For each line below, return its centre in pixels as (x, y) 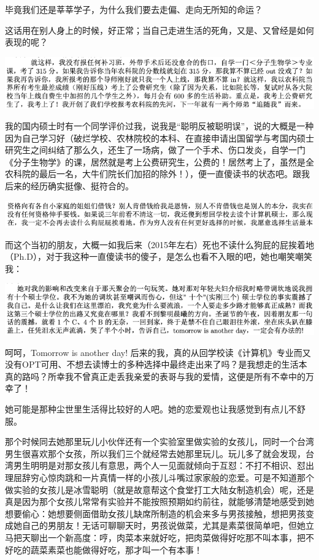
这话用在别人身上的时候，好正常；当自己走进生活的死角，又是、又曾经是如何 (159, 30)
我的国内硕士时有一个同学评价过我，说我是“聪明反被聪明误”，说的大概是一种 (159, 126)
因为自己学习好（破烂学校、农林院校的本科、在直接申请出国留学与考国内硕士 (159, 138)
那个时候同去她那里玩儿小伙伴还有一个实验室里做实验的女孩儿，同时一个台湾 (159, 441)
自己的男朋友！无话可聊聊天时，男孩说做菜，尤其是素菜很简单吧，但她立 (168, 525)
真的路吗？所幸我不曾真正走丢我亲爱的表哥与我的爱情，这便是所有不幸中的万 (159, 376)
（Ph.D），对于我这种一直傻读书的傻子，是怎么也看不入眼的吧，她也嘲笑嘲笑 (159, 256)
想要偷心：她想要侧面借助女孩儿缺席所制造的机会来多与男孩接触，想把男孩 (155, 513)
